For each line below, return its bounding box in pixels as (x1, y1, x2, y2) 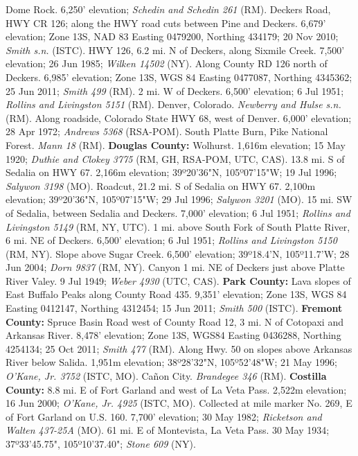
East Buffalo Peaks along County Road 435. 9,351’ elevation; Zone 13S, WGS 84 (6, 287, 347, 301)
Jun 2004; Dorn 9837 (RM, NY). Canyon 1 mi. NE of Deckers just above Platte (6, 260, 345, 274)
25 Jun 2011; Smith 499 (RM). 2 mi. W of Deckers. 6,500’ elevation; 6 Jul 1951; (6, 83, 344, 98)
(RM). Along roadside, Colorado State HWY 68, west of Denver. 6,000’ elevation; (6, 110, 352, 125)
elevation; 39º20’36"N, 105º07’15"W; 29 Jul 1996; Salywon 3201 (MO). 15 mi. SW (6, 192, 352, 207)
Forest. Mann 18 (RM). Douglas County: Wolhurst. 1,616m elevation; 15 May (6, 137, 346, 152)
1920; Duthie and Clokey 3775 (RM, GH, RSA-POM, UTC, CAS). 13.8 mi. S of (6, 151, 345, 166)
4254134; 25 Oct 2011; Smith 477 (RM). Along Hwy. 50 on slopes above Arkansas (6, 341, 352, 356)
